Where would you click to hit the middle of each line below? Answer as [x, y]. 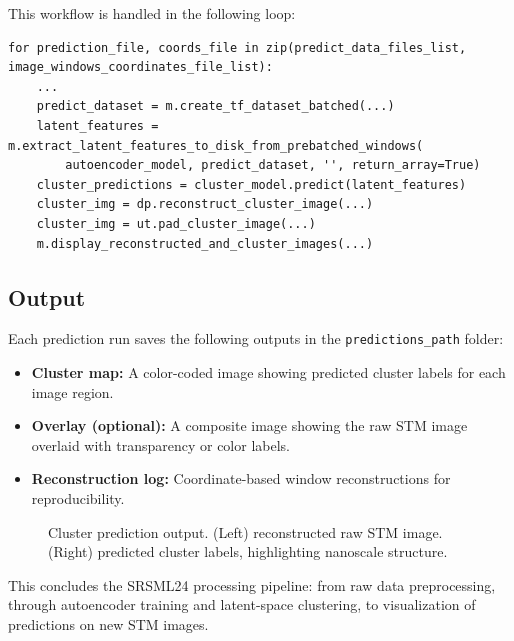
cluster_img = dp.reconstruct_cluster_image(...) [205, 204]
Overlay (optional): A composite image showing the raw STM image [249, 425]
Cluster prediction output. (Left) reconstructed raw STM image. [245, 531]
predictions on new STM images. [108, 623]
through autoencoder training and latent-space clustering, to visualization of [242, 604]
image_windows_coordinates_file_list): [140, 67]
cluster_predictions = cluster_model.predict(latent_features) [251, 184]
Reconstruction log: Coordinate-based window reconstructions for [241, 478]
